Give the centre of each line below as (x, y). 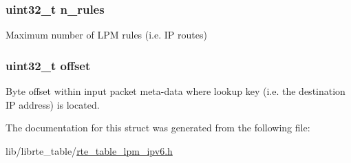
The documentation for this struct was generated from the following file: (158, 128)
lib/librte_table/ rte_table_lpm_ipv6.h (89, 150)
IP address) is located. (53, 104)
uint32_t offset (48, 65)
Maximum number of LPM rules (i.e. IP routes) (106, 35)
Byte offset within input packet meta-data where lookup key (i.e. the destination (175, 91)
